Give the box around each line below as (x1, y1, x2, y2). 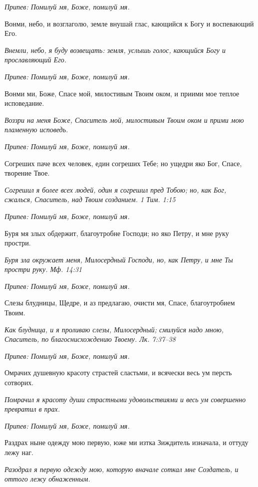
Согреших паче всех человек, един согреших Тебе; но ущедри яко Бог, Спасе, (4, 158, 242, 168)
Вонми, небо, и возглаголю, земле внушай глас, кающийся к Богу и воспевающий (4, 18, 254, 28)
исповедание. (4, 98, 44, 108)
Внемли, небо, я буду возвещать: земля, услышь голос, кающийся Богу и (4, 44, 226, 55)
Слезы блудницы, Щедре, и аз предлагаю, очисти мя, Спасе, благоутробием (4, 297, 235, 308)
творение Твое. (4, 168, 50, 178)
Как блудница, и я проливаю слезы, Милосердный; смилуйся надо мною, (4, 324, 224, 334)
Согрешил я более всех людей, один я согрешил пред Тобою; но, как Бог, (4, 184, 227, 195)
